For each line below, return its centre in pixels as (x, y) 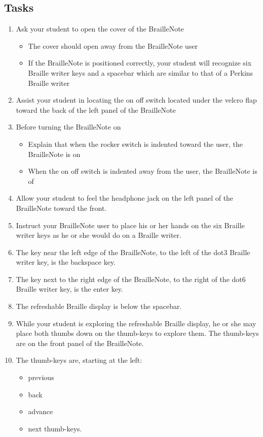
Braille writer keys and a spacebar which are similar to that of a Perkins (141, 72)
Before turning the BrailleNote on (68, 127)
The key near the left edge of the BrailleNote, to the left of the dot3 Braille (133, 252)
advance (41, 411)
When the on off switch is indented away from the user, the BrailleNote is (143, 171)
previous (41, 377)
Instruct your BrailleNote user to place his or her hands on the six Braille (130, 225)
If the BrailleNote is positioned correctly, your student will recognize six (140, 63)
